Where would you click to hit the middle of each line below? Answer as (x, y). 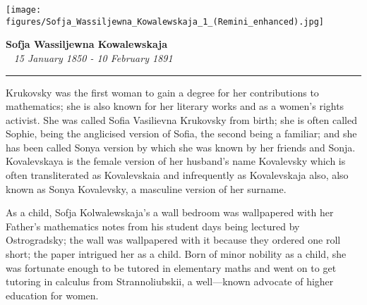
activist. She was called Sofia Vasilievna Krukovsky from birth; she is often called (181, 119)
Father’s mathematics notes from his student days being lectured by (153, 226)
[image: (24, 10)
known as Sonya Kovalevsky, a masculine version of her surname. (146, 188)
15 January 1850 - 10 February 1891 (93, 57)
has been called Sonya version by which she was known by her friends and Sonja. (181, 147)
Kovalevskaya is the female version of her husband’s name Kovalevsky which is (176, 161)
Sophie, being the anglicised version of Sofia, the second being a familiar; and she (181, 133)
